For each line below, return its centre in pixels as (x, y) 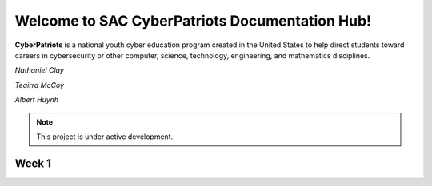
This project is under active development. (105, 137)
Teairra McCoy (39, 85)
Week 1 (33, 163)
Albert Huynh (37, 100)
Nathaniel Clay (39, 70)
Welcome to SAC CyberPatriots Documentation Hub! (193, 21)
